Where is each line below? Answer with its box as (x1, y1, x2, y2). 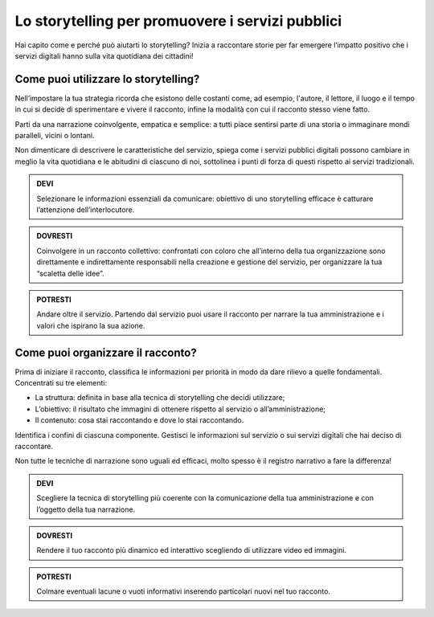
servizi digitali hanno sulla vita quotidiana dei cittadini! (14, 51, 194, 60)
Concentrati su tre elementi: (14, 378, 108, 387)
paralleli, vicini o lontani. (14, 131, 96, 141)
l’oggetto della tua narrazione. (36, 505, 136, 514)
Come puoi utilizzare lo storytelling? (14, 72, 200, 86)
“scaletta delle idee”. (36, 268, 104, 278)
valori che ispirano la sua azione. (36, 321, 145, 330)
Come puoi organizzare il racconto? (14, 345, 197, 359)
